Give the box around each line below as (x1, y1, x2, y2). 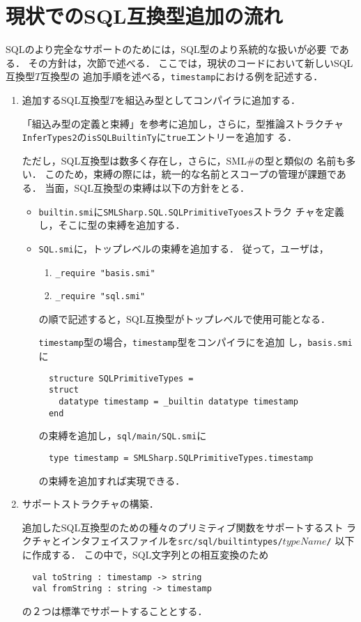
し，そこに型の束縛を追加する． (38, 218, 185, 232)
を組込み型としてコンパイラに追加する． (115, 92, 301, 107)
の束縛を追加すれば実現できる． (38, 473, 185, 487)
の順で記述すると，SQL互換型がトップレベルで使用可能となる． (38, 311, 331, 326)
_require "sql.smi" (55, 291, 146, 302)
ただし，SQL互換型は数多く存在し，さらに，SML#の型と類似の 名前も (22, 153, 346, 167)
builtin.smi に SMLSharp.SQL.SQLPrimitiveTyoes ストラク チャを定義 (38, 204, 344, 218)
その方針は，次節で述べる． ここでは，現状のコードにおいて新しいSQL (28, 55, 353, 70)
